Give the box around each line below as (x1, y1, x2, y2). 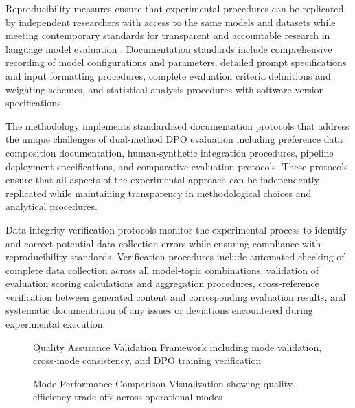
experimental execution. (5, 317, 106, 331)
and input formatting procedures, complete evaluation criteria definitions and (5, 68, 331, 82)
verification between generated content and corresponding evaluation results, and (5, 289, 346, 304)
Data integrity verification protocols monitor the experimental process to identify (5, 222, 347, 236)
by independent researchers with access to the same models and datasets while (5, 14, 336, 29)
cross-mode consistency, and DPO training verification (33, 353, 262, 367)
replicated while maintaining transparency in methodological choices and (5, 185, 312, 200)
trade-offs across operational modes (74, 389, 222, 404)
